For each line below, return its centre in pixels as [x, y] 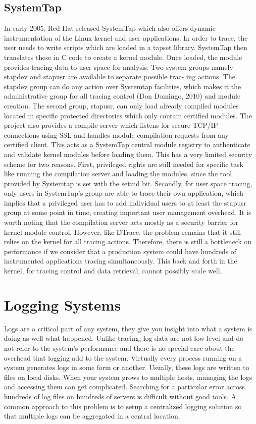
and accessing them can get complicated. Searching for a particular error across [124, 387]
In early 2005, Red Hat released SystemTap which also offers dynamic [110, 28]
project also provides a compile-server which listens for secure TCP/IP [111, 125]
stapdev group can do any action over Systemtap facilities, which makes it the [123, 86]
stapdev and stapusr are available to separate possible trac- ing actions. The [120, 77]
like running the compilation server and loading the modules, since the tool [118, 174]
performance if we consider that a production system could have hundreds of [120, 251]
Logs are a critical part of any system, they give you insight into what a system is [128, 328]
